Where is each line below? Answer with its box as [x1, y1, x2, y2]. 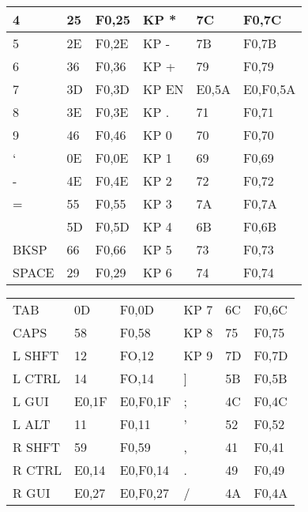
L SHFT [13, 346, 59, 364]
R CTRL [13, 461, 62, 479]
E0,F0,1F [119, 392, 171, 410]
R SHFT [13, 438, 61, 456]
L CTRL [13, 369, 61, 387]
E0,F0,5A [242, 80, 296, 98]
